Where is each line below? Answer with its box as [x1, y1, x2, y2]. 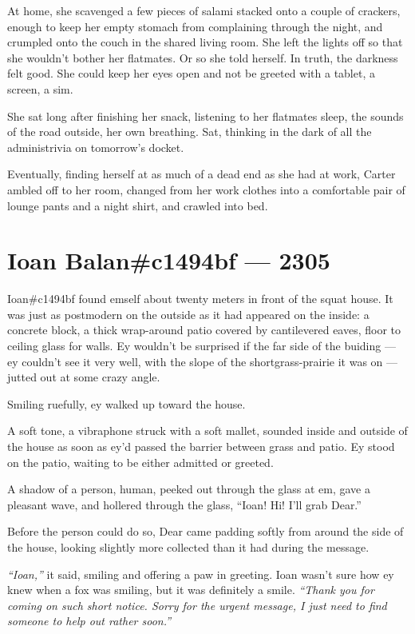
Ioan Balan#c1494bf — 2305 [7, 244, 330, 277]
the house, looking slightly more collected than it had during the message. [7, 538, 370, 555]
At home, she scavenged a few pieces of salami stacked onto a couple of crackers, [7, 2, 401, 18]
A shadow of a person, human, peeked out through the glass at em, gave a [7, 480, 370, 497]
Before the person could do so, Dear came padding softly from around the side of [7, 523, 404, 540]
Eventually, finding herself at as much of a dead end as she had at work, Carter [7, 165, 396, 182]
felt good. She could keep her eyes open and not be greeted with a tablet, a [7, 65, 375, 82]
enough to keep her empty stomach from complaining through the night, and [7, 18, 383, 34]
